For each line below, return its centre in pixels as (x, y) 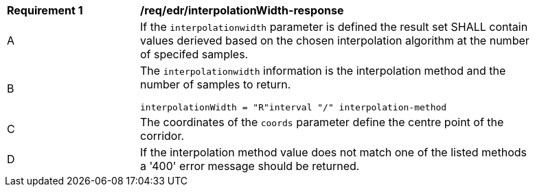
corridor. (162, 136)
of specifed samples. (194, 54)
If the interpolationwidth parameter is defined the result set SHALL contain (334, 27)
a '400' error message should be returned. (250, 166)
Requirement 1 (45, 10)
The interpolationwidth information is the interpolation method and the (323, 71)
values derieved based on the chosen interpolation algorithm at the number (335, 40)
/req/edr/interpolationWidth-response (242, 10)
